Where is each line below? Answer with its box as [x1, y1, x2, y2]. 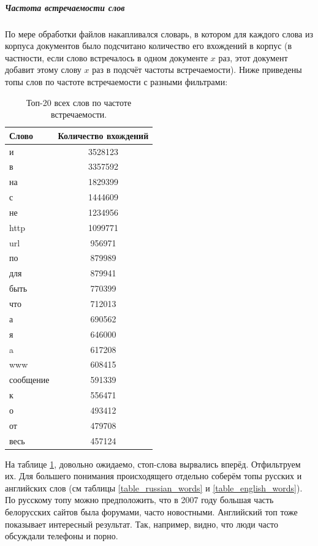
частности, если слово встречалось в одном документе [5, 51, 208, 64]
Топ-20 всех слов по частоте [26, 96, 132, 108]
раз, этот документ [218, 51, 288, 64]
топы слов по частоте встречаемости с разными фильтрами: [5, 75, 228, 88]
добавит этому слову [5, 63, 81, 76]
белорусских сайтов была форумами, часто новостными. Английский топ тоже [5, 506, 298, 518]
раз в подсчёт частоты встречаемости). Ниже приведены [92, 63, 302, 76]
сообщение [9, 373, 50, 386]
